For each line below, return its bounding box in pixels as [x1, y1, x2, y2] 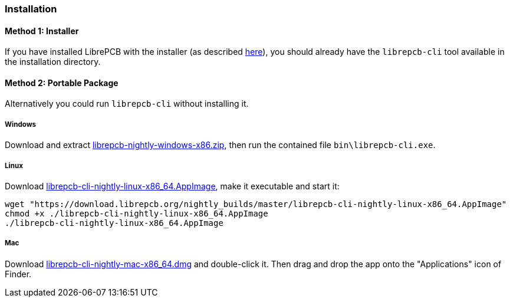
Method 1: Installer [5, 25, 79, 36]
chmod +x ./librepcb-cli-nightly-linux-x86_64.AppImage [5, 209, 268, 218]
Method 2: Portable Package [5, 77, 119, 88]
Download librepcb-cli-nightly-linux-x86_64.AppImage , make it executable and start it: [5, 181, 340, 191]
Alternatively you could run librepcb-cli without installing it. [5, 99, 249, 109]
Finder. [5, 268, 32, 279]
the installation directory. [5, 57, 101, 67]
